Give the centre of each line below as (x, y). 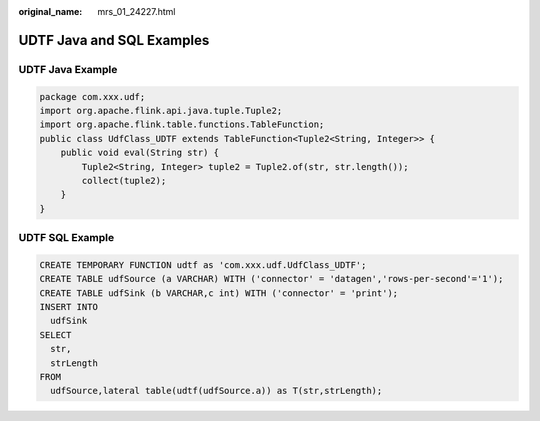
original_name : (50, 11)
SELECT (55, 334)
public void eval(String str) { (140, 153)
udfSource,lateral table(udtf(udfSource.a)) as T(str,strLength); (216, 391)
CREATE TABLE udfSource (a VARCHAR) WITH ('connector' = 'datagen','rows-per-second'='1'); (271, 279)
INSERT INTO (69, 306)
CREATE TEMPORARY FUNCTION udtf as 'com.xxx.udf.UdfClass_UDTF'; (203, 264)
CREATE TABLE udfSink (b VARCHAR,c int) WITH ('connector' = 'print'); (219, 293)
